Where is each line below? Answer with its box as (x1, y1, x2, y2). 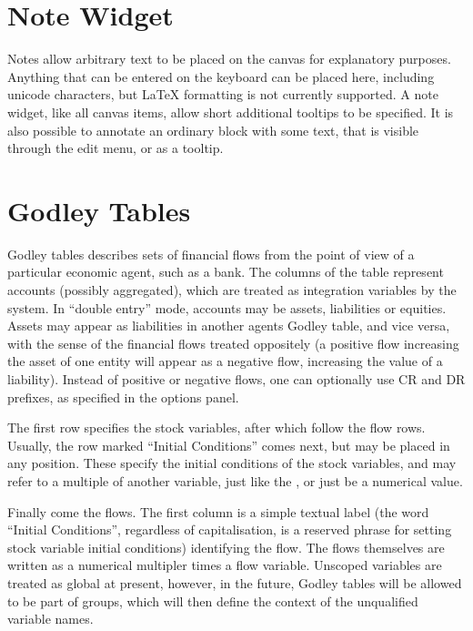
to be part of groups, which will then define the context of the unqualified (7, 591, 418, 610)
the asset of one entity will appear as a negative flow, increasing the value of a (7, 351, 443, 371)
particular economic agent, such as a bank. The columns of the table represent (7, 262, 444, 281)
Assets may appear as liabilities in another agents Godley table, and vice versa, (7, 316, 450, 335)
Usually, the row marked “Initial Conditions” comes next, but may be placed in (7, 435, 450, 454)
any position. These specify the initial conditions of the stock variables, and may (7, 453, 457, 473)
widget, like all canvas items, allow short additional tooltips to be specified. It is (7, 102, 454, 121)
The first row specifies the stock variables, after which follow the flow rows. (7, 418, 426, 437)
